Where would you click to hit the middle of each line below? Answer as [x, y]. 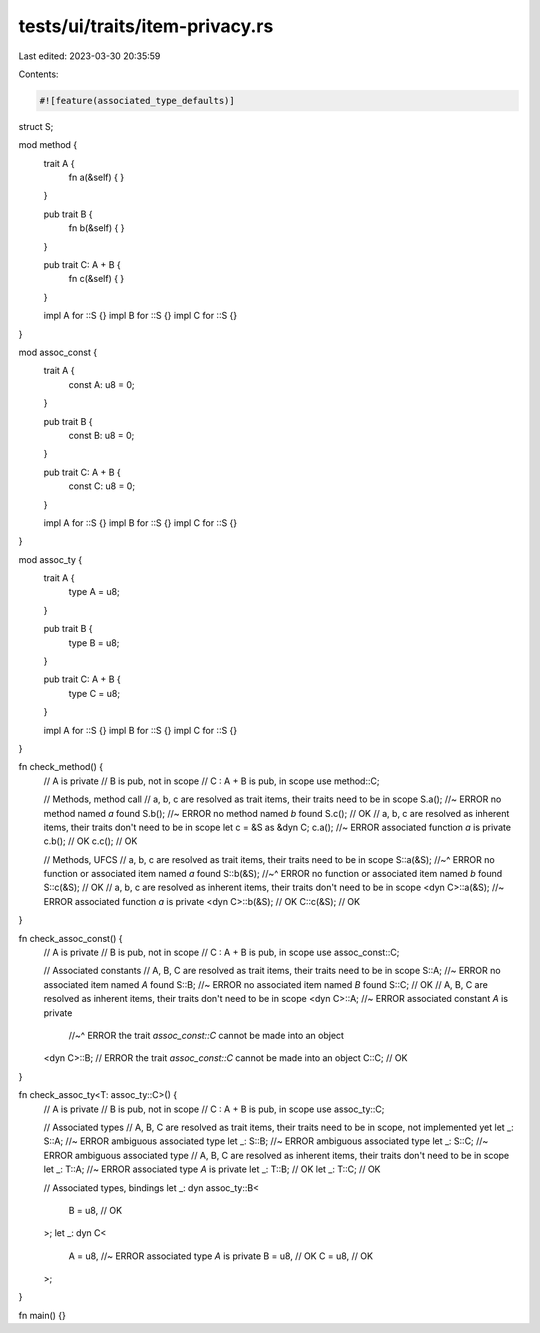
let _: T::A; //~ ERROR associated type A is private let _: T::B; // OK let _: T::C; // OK [212, 1169]
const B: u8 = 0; [101, 435]
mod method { [48, 145]
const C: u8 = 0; [101, 486]
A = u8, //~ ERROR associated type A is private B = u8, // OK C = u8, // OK [221, 1256]
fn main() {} [42, 1315]
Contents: [38, 74]
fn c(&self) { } [96, 279]
